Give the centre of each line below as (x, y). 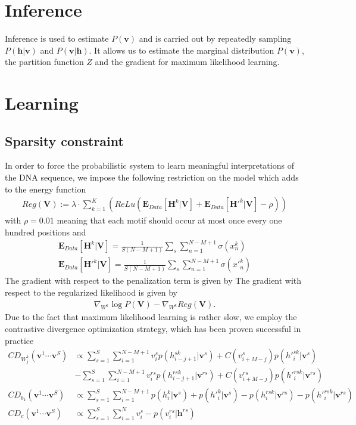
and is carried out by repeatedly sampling (215, 38)
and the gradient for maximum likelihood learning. (187, 62)
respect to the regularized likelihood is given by (91, 292)
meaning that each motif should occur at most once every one (169, 220)
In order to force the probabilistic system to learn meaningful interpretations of (149, 165)
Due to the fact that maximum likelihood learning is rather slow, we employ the (151, 317)
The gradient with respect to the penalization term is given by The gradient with (153, 280)
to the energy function (46, 189)
